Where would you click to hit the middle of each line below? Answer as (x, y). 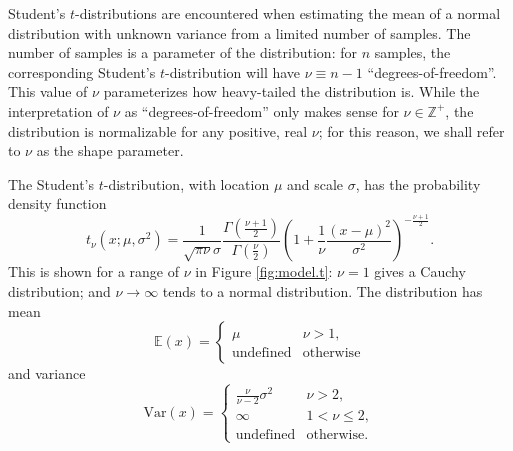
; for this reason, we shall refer (411, 130)
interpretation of (58, 110)
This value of (48, 91)
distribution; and (59, 291)
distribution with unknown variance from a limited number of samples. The (239, 32)
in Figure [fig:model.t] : (264, 271)
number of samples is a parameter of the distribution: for (182, 52)
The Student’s (51, 183)
